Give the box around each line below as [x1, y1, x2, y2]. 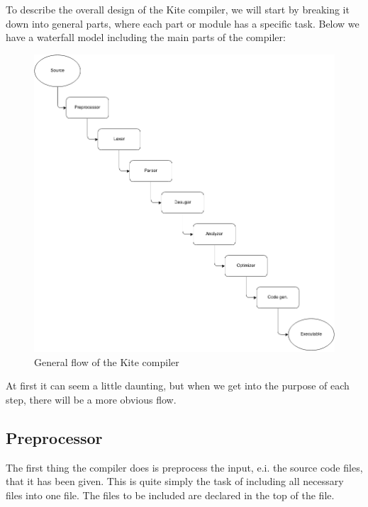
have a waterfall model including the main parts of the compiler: [6, 30, 286, 45]
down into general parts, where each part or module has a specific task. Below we [6, 16, 359, 30]
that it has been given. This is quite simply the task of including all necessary [6, 474, 344, 489]
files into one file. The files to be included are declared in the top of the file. [6, 488, 335, 503]
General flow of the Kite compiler [34, 354, 179, 369]
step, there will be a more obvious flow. [6, 392, 177, 407]
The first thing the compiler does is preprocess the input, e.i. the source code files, [6, 460, 363, 474]
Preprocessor [6, 427, 103, 449]
